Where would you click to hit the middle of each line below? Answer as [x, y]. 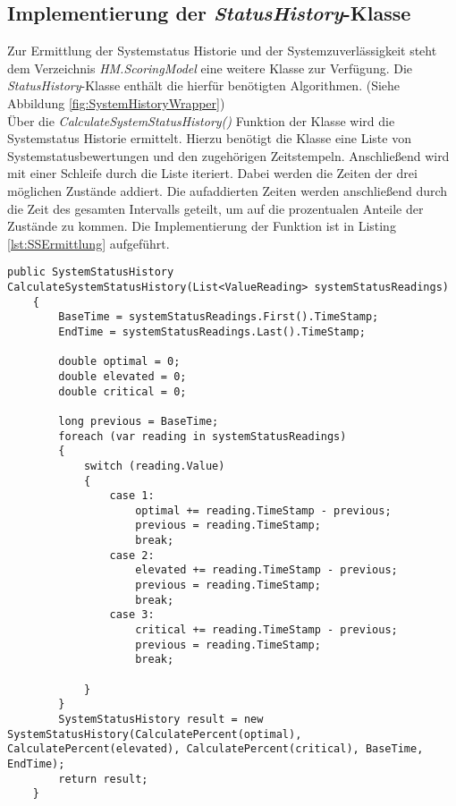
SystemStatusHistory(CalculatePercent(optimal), [155, 734]
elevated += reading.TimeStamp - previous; [266, 570]
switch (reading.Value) [154, 466]
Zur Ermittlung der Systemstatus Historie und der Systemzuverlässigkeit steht [222, 51]
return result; [103, 779]
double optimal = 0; [119, 362]
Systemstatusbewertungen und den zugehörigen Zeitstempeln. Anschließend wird [228, 155]
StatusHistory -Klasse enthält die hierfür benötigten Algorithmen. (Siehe [204, 85]
